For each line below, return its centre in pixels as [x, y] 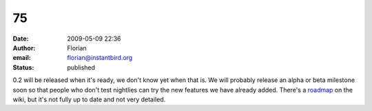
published [81, 67]
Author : [24, 48]
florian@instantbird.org [100, 58]
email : [22, 58]
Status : [23, 67]
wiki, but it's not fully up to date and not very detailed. [89, 99]
